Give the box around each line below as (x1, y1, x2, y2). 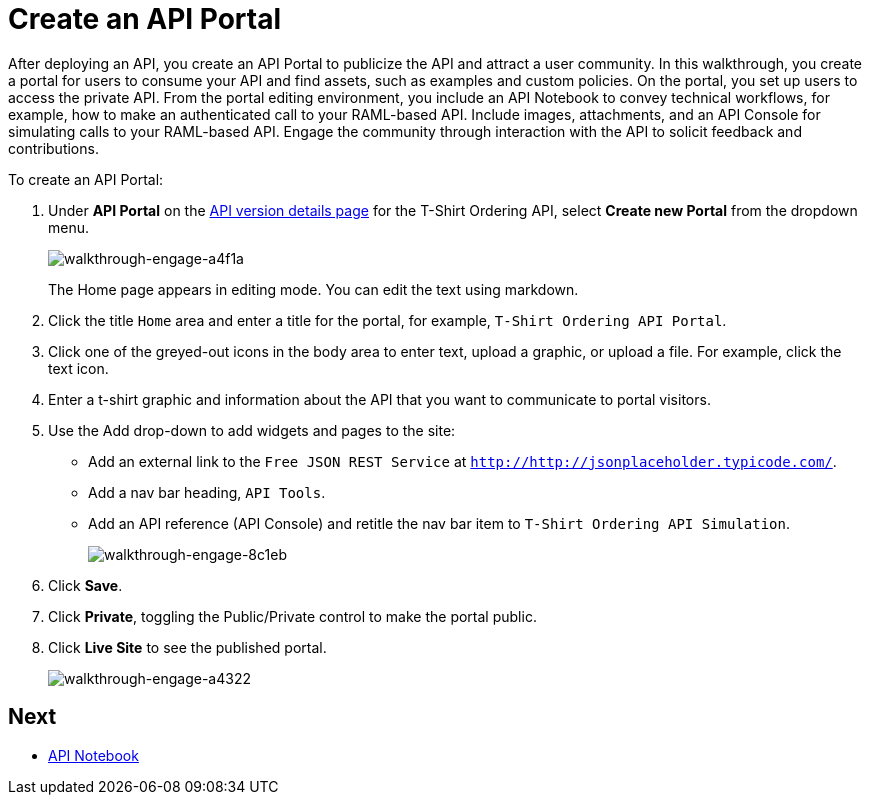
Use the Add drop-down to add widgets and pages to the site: (48, 421, 456, 439)
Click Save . (48, 576, 123, 594)
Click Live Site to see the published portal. (48, 638, 327, 656)
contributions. (8, 139, 99, 157)
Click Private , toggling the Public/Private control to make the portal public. (48, 607, 537, 625)
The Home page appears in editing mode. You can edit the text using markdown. (48, 280, 579, 298)
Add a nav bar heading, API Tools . (88, 483, 326, 501)
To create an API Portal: (8, 170, 164, 188)
